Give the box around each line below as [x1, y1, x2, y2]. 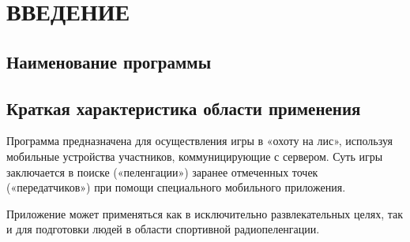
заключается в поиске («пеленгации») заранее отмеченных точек [6, 163, 318, 180]
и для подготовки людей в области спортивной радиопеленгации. [6, 221, 320, 237]
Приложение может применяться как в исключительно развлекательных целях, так [6, 205, 404, 222]
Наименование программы [6, 49, 212, 73]
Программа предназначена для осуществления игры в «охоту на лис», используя [6, 132, 393, 149]
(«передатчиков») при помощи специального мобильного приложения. [6, 179, 346, 195]
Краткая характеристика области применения [6, 95, 361, 120]
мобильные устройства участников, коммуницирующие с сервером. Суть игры [6, 147, 383, 164]
